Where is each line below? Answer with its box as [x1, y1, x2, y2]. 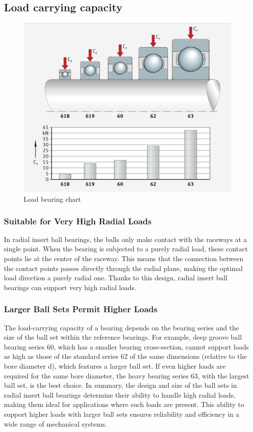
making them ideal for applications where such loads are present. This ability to [4, 399, 244, 409]
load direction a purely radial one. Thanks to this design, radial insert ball [4, 272, 228, 283]
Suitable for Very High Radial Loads [4, 215, 152, 227]
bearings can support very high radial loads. [4, 282, 136, 292]
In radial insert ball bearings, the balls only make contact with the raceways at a [4, 234, 247, 244]
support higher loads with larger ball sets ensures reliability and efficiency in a [4, 408, 239, 419]
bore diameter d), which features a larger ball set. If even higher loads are [4, 361, 226, 371]
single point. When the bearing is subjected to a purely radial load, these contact [4, 243, 248, 254]
